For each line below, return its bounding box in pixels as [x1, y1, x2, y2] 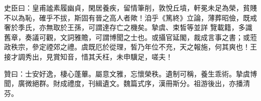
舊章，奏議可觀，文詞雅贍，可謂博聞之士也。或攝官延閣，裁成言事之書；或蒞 [4, 31, 257, 42]
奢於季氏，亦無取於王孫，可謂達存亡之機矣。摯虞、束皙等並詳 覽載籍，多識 [4, 22, 252, 32]
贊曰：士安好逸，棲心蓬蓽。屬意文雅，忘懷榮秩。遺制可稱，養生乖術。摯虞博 [4, 68, 257, 78]
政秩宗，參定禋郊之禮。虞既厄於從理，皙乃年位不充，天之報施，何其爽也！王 [4, 41, 257, 52]
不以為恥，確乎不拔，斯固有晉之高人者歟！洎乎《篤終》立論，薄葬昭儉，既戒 [4, 12, 257, 22]
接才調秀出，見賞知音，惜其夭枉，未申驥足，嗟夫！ [4, 51, 173, 61]
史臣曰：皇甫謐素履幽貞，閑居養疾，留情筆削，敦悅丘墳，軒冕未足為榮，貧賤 [4, 2, 257, 12]
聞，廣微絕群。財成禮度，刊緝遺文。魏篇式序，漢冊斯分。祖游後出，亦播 [4, 78, 243, 88]
